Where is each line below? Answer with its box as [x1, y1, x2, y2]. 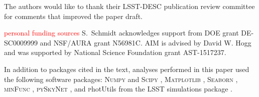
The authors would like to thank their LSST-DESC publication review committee [4, 1, 255, 11]
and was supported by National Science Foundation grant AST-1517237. [4, 47, 226, 57]
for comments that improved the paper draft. [4, 10, 143, 21]
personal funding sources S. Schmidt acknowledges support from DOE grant [4, 27, 239, 38]
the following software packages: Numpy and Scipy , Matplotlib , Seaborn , [4, 73, 238, 84]
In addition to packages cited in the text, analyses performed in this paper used [4, 63, 249, 74]
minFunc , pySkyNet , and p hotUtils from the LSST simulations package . [4, 83, 232, 94]
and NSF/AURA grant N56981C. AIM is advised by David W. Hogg [40, 37, 251, 47]
